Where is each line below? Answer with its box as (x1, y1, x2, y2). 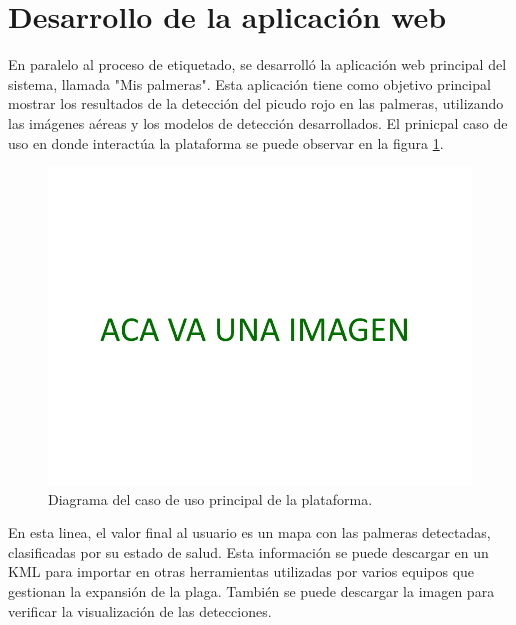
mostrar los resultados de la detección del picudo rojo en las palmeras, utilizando (8, 93, 504, 114)
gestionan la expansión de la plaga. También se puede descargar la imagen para (8, 581, 495, 602)
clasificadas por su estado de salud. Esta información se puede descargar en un (8, 541, 489, 562)
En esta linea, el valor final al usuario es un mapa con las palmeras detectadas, (8, 522, 491, 543)
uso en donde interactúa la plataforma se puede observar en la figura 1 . (8, 132, 444, 153)
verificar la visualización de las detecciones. (8, 600, 272, 621)
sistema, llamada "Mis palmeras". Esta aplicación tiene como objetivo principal (8, 73, 491, 94)
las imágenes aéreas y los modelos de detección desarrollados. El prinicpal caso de (8, 112, 508, 133)
